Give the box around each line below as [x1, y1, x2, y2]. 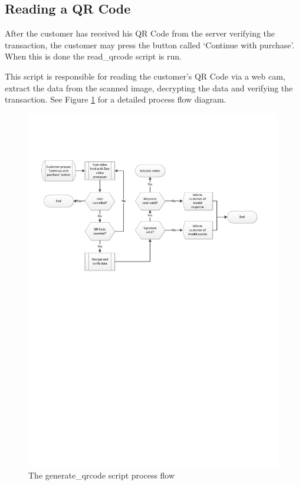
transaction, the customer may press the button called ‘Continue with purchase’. [5, 38, 295, 51]
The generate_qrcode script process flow [28, 469, 175, 481]
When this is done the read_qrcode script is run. [5, 50, 182, 62]
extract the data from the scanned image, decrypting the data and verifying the [5, 81, 293, 94]
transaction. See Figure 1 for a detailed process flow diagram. [5, 93, 226, 105]
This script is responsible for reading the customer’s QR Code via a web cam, [5, 70, 285, 82]
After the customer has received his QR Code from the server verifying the [5, 27, 275, 39]
